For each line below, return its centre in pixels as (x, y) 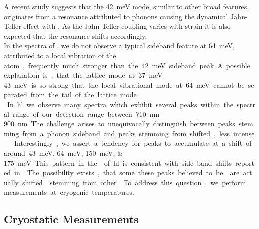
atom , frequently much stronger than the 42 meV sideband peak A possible (127, 65)
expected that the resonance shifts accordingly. (76, 36)
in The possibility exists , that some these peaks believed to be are (127, 172)
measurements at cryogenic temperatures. (69, 192)
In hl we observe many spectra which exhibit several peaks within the (120, 104)
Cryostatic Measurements (71, 219)
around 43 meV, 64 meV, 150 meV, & (64, 153)
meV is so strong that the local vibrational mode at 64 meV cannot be (129, 84)
